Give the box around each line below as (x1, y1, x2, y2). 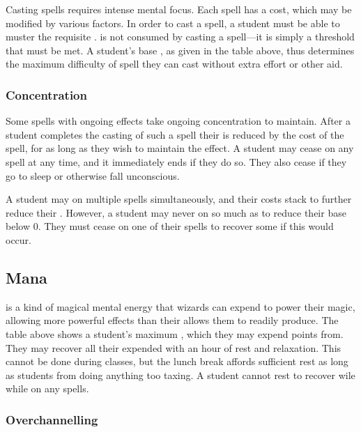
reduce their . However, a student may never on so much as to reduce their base (6, 205, 346, 219)
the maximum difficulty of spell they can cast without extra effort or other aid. (6, 56, 343, 71)
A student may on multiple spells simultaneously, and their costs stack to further (6, 192, 352, 206)
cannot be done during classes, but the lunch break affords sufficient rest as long (6, 354, 348, 369)
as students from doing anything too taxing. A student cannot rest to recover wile (6, 367, 355, 382)
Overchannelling (6, 410, 98, 428)
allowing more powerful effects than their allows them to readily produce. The (6, 313, 339, 327)
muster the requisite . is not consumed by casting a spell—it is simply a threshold (6, 29, 355, 44)
